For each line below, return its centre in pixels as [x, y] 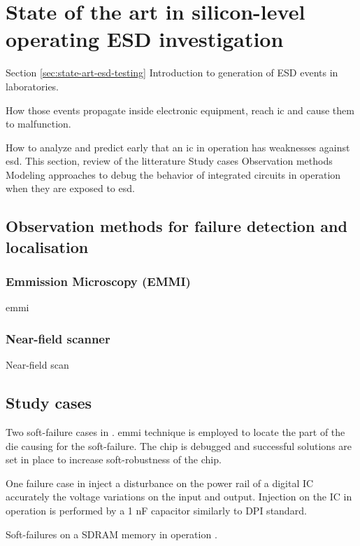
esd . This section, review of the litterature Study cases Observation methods [169, 161]
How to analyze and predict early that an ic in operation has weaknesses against [178, 147]
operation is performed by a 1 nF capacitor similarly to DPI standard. [156, 511]
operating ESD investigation [145, 39]
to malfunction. [38, 124]
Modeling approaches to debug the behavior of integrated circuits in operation [173, 174]
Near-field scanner [58, 338]
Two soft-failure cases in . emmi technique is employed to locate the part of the [175, 432]
